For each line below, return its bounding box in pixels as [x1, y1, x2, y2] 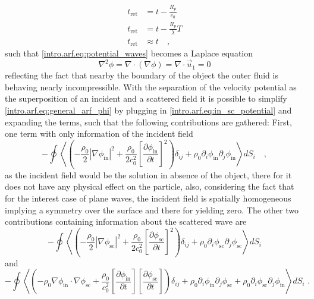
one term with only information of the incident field [5, 127, 193, 140]
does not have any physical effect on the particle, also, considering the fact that [5, 180, 294, 193]
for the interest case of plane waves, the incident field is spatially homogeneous [5, 191, 291, 204]
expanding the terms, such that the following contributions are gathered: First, [5, 115, 292, 128]
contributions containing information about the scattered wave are [5, 215, 247, 228]
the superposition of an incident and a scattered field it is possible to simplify [5, 92, 287, 105]
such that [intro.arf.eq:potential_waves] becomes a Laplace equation [5, 47, 253, 59]
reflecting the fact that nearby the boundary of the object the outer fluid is [5, 69, 278, 81]
